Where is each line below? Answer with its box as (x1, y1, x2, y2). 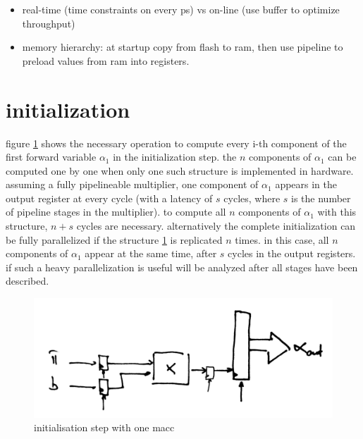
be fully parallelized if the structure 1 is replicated (6, 232, 223, 247)
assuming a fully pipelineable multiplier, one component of (6, 177, 259, 192)
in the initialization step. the (113, 149, 237, 164)
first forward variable (6, 149, 97, 164)
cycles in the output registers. (228, 246, 356, 261)
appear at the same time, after (85, 246, 217, 261)
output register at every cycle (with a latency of (6, 190, 213, 205)
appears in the (275, 177, 338, 192)
